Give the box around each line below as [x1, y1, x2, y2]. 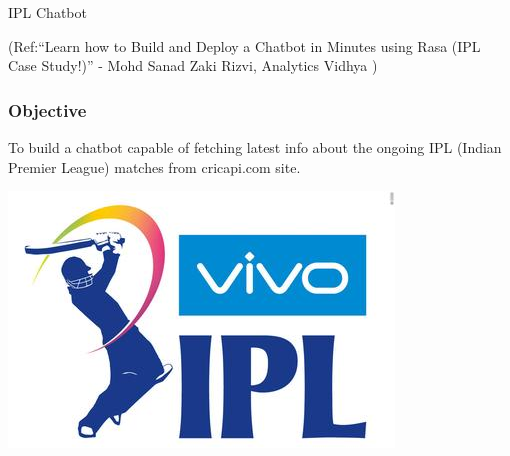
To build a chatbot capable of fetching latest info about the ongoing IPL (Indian [8, 136, 502, 157]
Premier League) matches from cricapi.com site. [8, 156, 301, 177]
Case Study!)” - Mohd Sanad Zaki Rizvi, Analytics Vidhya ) [8, 55, 378, 76]
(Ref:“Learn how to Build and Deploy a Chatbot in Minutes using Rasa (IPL [8, 35, 481, 56]
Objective [8, 97, 87, 122]
